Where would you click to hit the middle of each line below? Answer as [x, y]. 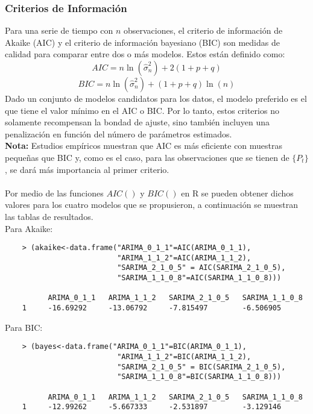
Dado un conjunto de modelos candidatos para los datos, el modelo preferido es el [156, 98]
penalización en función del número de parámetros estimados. [119, 133]
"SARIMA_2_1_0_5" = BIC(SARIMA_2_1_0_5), [201, 367]
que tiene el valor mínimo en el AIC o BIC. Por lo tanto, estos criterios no [142, 110]
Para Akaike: [29, 228]
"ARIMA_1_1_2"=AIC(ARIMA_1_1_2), [184, 258]
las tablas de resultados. [49, 216]
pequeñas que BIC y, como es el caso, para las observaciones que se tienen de [147, 157]
